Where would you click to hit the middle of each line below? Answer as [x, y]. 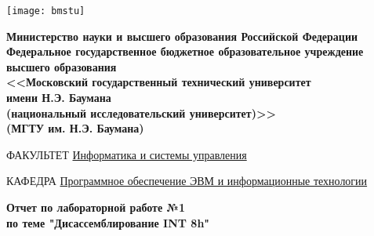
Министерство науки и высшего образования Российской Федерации [182, 36]
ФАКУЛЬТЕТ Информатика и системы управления [127, 154]
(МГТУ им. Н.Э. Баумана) [75, 128]
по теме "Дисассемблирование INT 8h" [108, 222]
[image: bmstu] [46, 11]
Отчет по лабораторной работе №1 [96, 207]
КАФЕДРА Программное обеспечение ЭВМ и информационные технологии [187, 181]
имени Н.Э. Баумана [59, 98]
